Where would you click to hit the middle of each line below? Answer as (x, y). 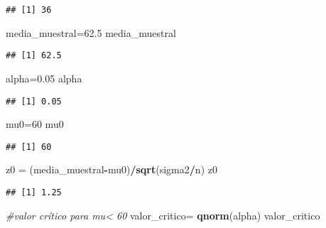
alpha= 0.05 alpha (44, 78)
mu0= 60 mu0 (35, 124)
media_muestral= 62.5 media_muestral (91, 32)
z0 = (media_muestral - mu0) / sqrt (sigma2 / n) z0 (112, 169)
